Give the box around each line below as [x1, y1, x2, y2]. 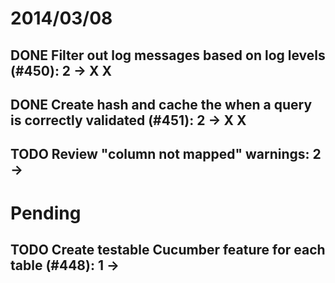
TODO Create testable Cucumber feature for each [10, 241, 326, 258]
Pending [10, 202, 82, 224]
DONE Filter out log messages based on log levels [10, 47, 326, 64]
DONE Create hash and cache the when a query [10, 96, 313, 113]
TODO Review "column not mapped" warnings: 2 [10, 146, 322, 163]
